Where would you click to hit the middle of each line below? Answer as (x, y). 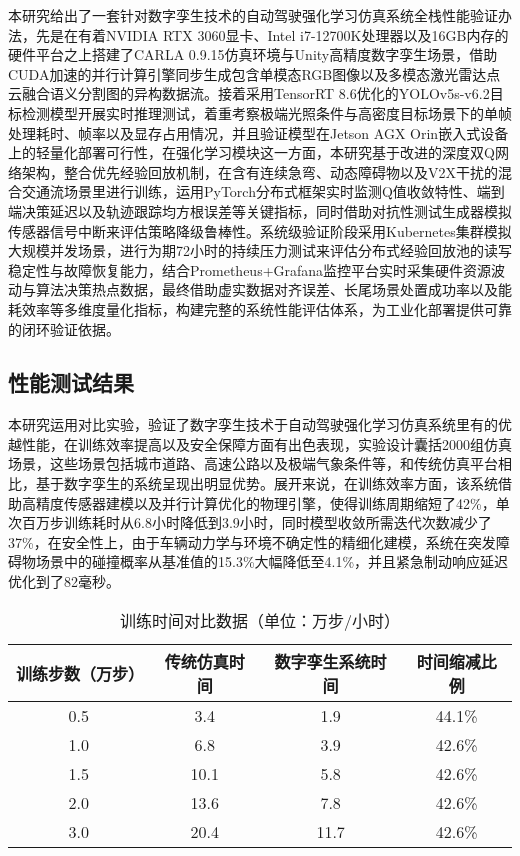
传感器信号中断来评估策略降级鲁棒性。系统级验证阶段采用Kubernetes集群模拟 (260, 230)
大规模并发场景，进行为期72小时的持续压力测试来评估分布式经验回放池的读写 (260, 250)
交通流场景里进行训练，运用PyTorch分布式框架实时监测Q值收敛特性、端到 (263, 191)
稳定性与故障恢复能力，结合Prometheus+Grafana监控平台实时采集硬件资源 (250, 269)
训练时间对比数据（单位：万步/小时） (259, 620)
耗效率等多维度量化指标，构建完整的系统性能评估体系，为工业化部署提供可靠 (260, 308)
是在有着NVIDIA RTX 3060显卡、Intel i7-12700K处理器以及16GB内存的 (279, 34)
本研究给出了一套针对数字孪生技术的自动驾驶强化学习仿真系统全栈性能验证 (253, 15)
